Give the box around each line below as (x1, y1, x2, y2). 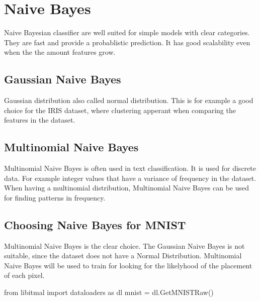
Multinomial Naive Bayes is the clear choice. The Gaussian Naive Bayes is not (4, 240, 245, 251)
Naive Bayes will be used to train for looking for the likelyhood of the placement (4, 260, 252, 270)
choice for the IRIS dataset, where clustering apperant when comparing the (4, 105, 236, 115)
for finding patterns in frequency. (4, 192, 106, 203)
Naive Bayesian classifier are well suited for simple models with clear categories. (4, 27, 250, 38)
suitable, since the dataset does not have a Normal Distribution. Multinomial (4, 250, 242, 261)
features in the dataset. (4, 115, 75, 125)
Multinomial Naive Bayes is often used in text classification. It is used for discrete (4, 163, 256, 173)
